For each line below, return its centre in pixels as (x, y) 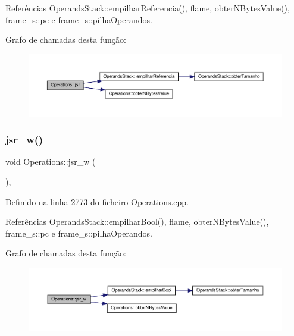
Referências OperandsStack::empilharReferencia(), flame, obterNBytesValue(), (148, 8)
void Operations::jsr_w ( (51, 161)
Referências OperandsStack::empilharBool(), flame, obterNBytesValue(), (137, 222)
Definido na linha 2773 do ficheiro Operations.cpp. (97, 201)
